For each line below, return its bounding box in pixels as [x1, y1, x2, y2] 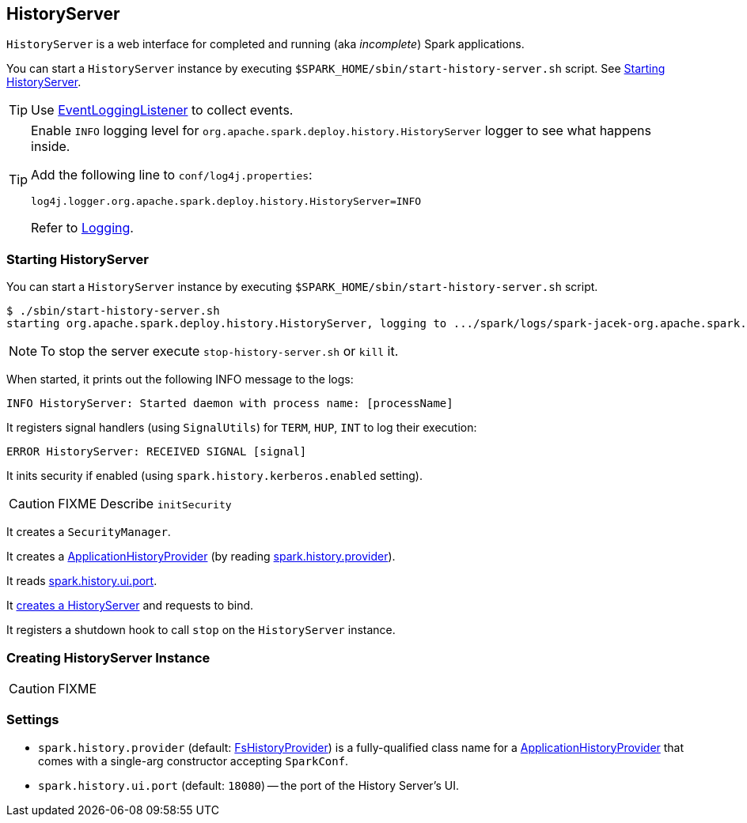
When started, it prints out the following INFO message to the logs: [6, 372, 354, 387]
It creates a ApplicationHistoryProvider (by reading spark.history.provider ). [6, 549, 396, 564]
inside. [31, 138, 70, 155]
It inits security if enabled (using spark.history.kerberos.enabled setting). [6, 469, 423, 483]
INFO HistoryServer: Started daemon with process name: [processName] [6, 397, 453, 410]
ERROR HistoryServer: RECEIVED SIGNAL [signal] [6, 445, 307, 459]
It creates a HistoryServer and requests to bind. [6, 598, 254, 613]
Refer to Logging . [31, 220, 134, 236]
